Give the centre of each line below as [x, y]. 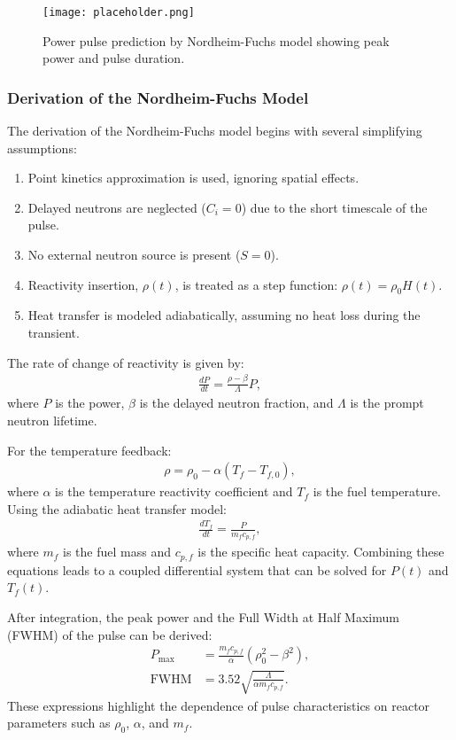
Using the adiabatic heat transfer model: [117, 508]
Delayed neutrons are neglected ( [117, 207]
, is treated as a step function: [256, 284]
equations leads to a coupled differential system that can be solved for [197, 569]
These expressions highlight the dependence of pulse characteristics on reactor [219, 705]
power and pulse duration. [114, 58]
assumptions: [42, 148]
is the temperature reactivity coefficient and [174, 491]
